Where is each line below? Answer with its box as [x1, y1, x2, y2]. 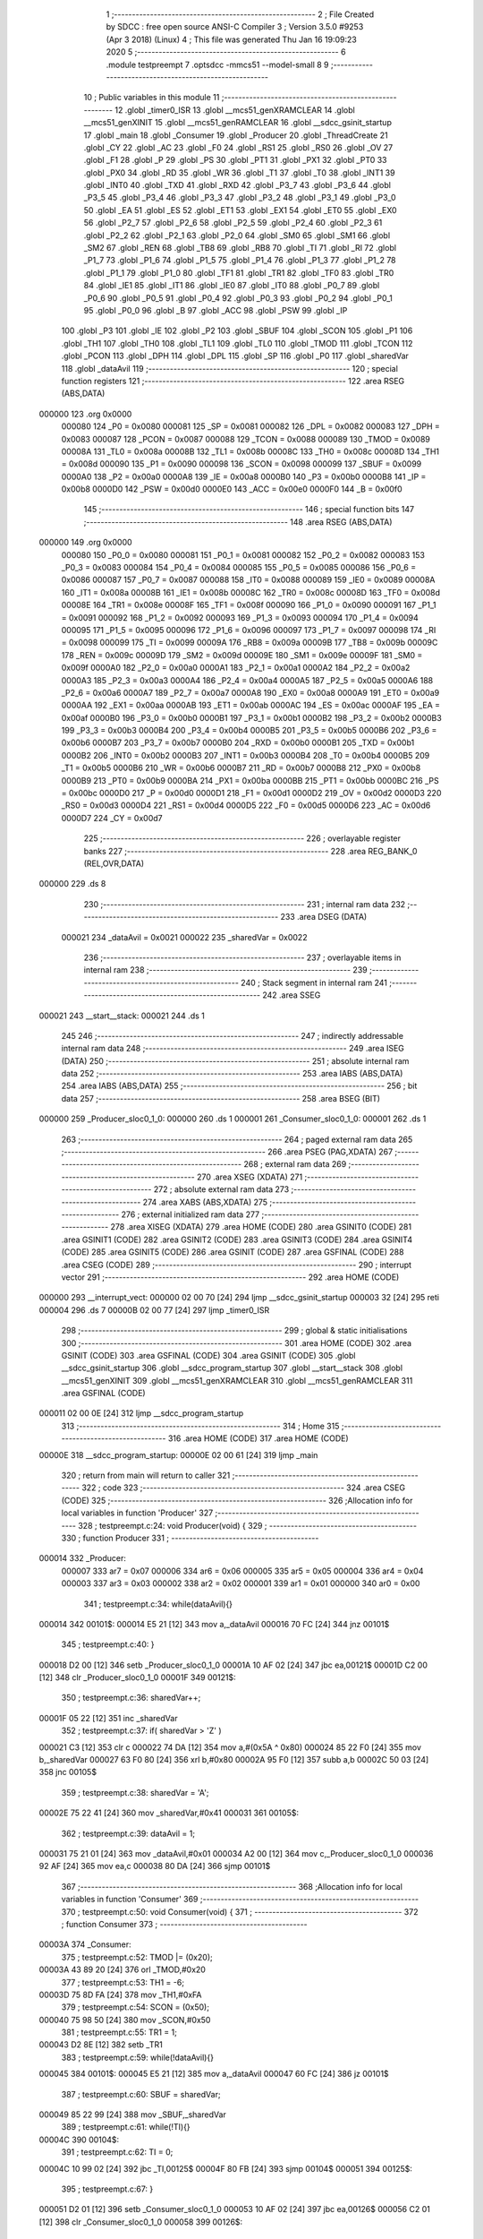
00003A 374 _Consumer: [38, 1939, 131, 1950]
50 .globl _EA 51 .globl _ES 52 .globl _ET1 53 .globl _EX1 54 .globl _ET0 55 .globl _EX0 [83, 204, 397, 215]
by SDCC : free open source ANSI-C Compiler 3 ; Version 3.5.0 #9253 [106, 21, 364, 32]
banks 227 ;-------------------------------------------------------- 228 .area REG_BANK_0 [83, 845, 418, 856]
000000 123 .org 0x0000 [38, 408, 132, 419]
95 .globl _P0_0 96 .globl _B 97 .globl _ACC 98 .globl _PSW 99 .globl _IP [83, 305, 348, 315]
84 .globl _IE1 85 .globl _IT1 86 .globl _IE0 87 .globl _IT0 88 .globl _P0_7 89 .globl [83, 280, 380, 291]
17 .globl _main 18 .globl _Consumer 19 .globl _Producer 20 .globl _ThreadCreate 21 [83, 130, 388, 141]
